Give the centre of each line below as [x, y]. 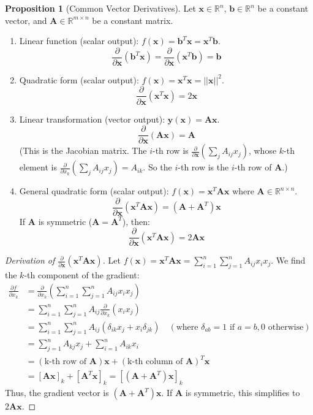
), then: [136, 221]
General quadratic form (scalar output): [94, 191]
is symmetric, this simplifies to [243, 393]
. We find [288, 260]
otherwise [286, 327]
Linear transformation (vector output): [92, 119]
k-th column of [155, 362]
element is [38, 167]
